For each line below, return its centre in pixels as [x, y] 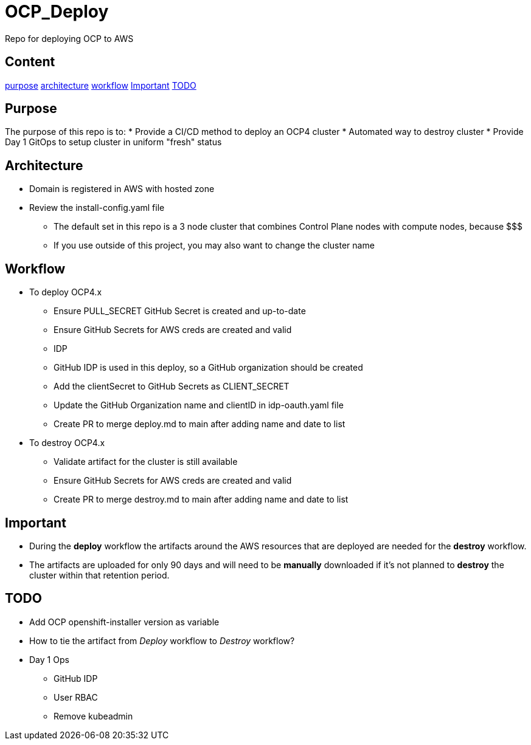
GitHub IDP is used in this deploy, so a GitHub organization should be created [208, 368]
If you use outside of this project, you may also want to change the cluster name [214, 245]
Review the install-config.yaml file [97, 208]
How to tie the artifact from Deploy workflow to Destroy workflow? [162, 640]
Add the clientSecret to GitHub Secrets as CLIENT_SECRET [172, 386]
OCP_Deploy [57, 12]
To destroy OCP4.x [67, 443]
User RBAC [76, 697]
